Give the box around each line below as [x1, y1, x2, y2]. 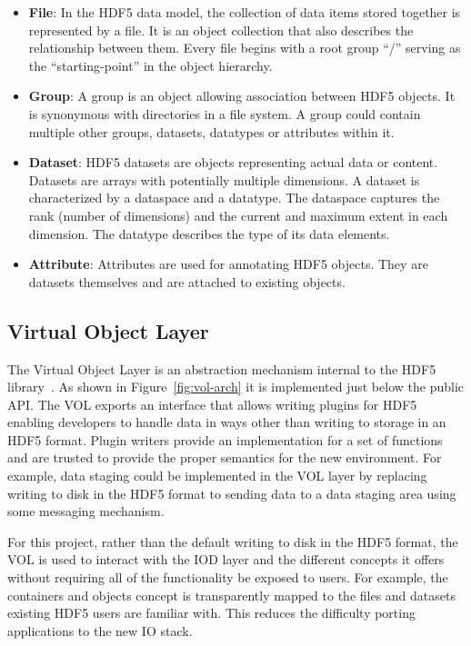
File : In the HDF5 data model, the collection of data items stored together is [28, 3, 461, 21]
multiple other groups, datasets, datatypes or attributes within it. [28, 122, 395, 141]
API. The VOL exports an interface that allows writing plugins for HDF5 [7, 394, 417, 413]
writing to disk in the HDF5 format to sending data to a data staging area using [7, 483, 456, 502]
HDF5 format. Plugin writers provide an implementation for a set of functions [7, 430, 443, 449]
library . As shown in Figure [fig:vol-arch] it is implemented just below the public [7, 377, 464, 396]
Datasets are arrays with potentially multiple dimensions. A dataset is [28, 170, 420, 189]
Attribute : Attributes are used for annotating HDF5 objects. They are [28, 254, 428, 273]
